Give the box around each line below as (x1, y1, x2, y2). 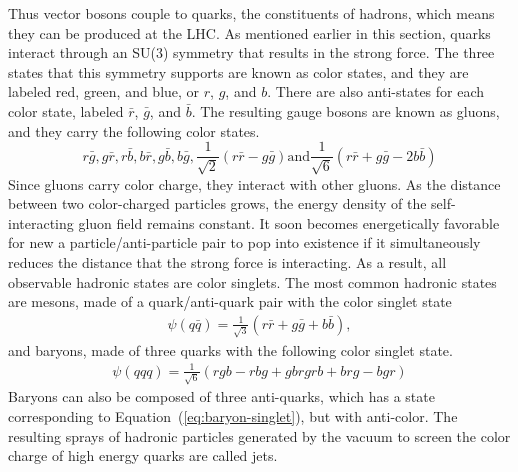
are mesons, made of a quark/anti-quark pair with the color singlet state (8, 291, 452, 312)
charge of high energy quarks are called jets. (8, 445, 278, 466)
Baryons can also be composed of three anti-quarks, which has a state (8, 386, 435, 407)
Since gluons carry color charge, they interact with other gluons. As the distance (8, 173, 501, 194)
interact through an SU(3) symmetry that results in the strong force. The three (8, 42, 495, 63)
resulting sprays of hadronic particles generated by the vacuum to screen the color (8, 425, 511, 446)
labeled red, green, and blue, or (8, 81, 200, 102)
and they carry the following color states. (8, 120, 260, 141)
